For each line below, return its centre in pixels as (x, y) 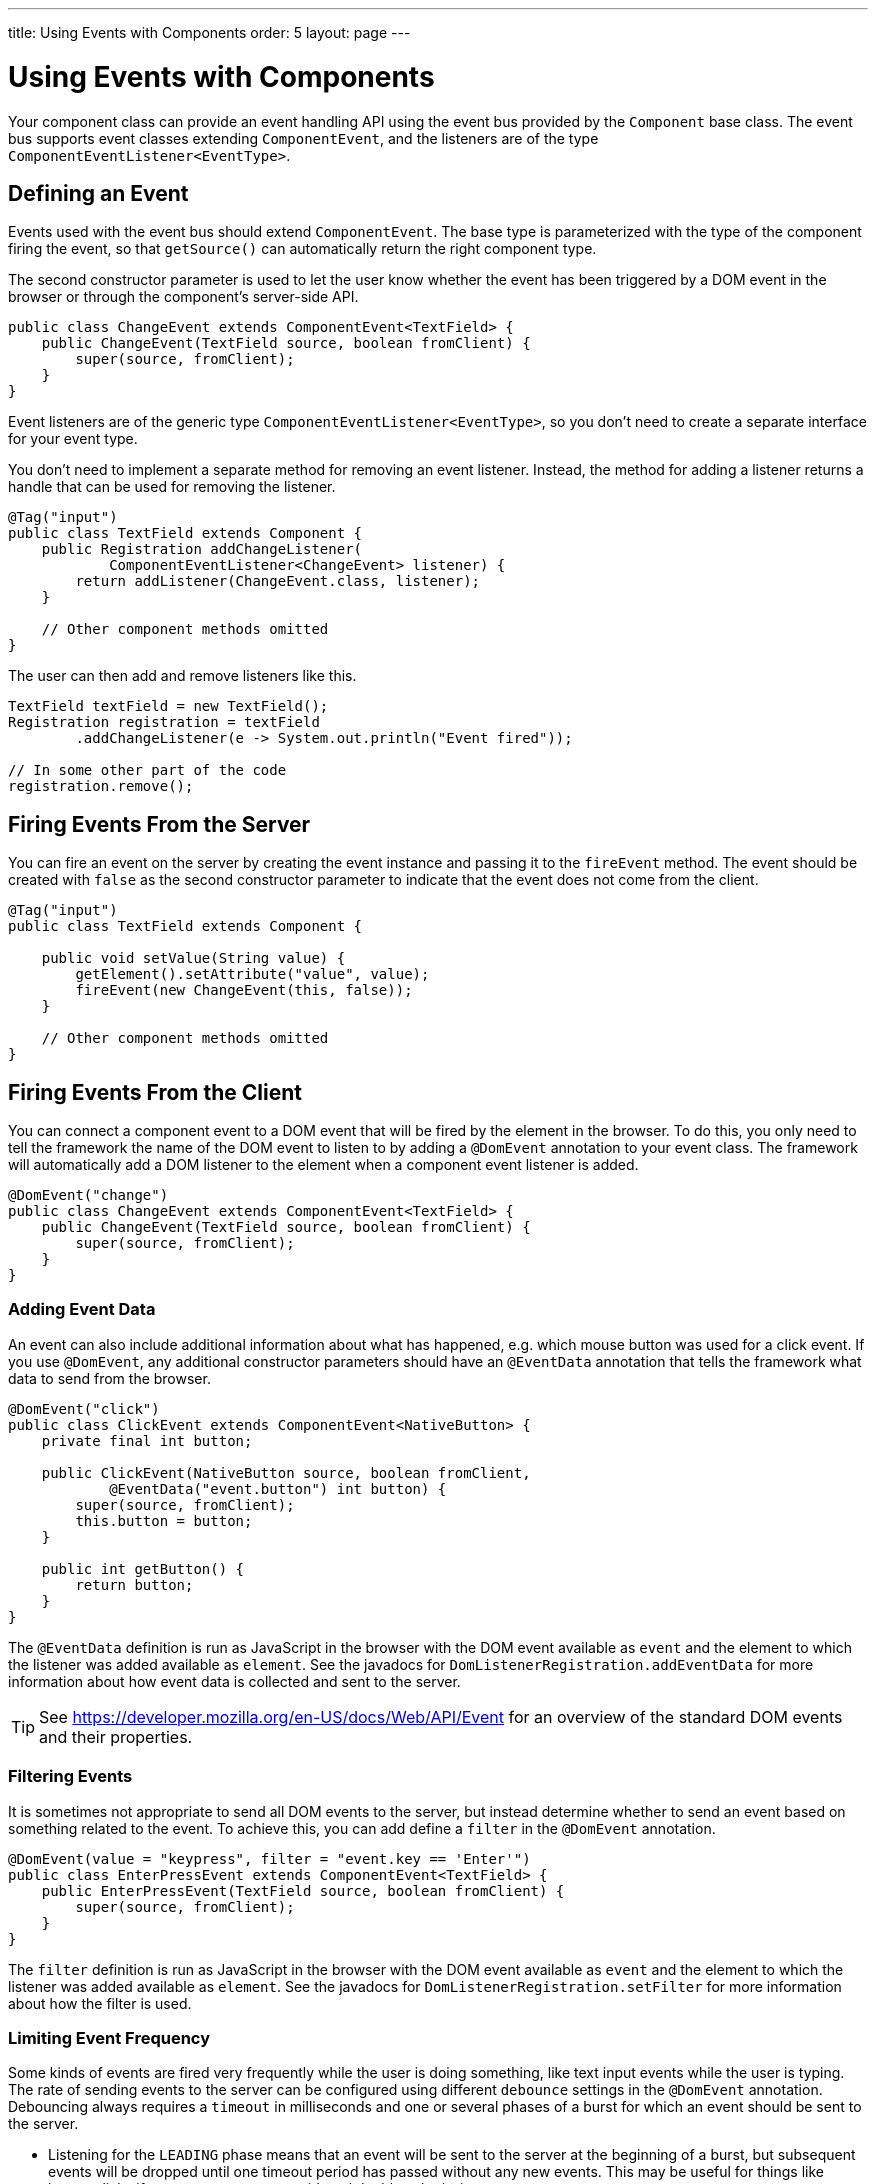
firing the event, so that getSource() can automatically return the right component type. (302, 249)
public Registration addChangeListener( (202, 549)
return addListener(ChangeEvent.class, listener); (278, 581)
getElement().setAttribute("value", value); (252, 974)
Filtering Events (70, 1776)
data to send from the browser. (109, 1378)
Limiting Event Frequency (109, 2037)
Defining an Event (98, 193)
